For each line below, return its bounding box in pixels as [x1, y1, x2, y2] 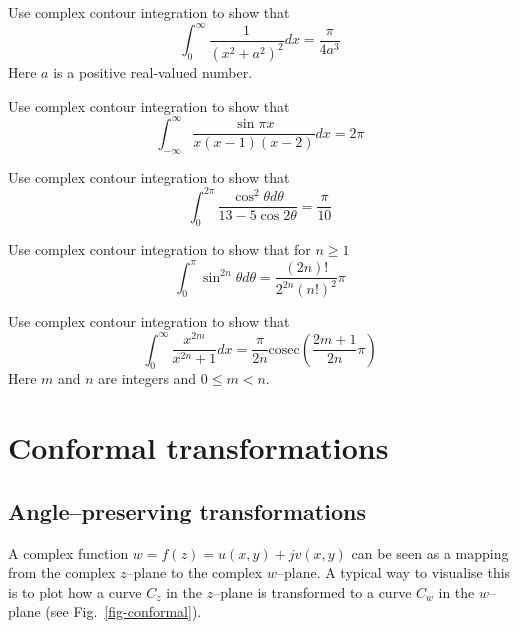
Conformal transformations [8, 427, 389, 468]
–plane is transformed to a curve [213, 581, 412, 602]
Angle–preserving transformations [8, 495, 366, 526]
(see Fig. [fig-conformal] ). [45, 601, 202, 622]
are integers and [98, 368, 197, 389]
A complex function [8, 542, 129, 563]
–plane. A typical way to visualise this [276, 562, 511, 583]
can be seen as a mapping [351, 542, 509, 563]
